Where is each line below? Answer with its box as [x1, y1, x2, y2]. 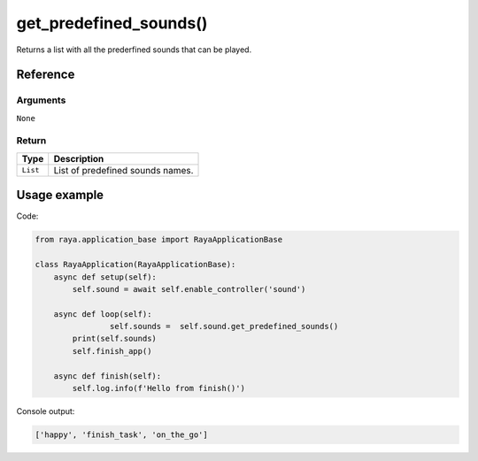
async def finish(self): [53, 371, 162, 380]
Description [53, 152, 104, 165]
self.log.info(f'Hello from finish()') [72, 383, 245, 394]
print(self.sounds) [72, 334, 157, 344]
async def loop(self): [53, 309, 152, 319]
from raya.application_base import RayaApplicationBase [35, 234, 283, 245]
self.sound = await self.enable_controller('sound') [72, 284, 306, 294]
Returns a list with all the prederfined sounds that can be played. [16, 44, 252, 55]
